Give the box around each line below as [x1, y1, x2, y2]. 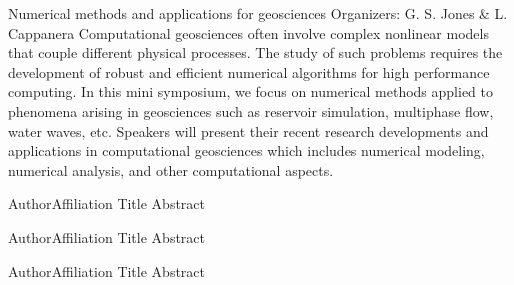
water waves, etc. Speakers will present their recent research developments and [8, 120, 489, 141]
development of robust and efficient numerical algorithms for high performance [8, 61, 490, 82]
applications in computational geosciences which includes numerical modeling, [8, 140, 485, 161]
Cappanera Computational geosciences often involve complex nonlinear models [8, 22, 489, 43]
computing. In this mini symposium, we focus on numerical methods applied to [8, 81, 493, 102]
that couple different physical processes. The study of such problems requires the [8, 42, 503, 63]
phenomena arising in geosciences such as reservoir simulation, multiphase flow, [8, 100, 494, 121]
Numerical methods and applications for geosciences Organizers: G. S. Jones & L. [8, 3, 508, 23]
